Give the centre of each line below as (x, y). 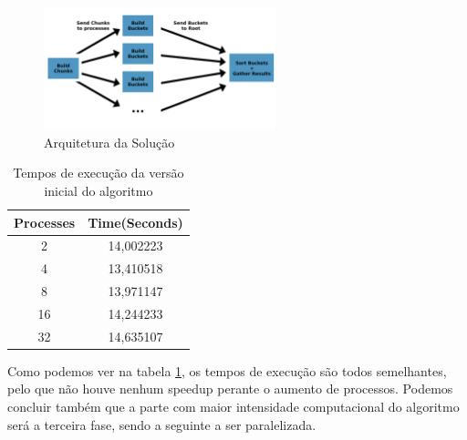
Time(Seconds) (135, 222)
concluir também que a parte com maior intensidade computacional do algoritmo (233, 407)
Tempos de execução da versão (99, 173)
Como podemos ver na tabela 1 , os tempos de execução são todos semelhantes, (227, 370)
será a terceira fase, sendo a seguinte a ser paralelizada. (162, 424)
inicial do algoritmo (99, 190)
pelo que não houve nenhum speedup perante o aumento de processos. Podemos (230, 389)
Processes (45, 222)
